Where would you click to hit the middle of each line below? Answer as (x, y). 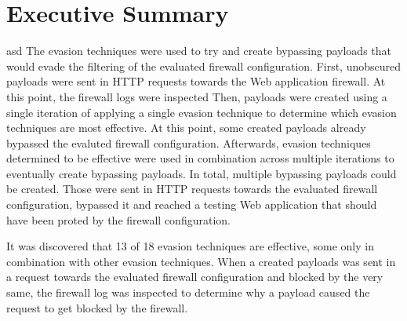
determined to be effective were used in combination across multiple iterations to (200, 158)
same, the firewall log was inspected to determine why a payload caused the (188, 292)
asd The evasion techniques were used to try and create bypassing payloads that (199, 51)
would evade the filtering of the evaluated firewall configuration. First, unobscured (204, 66)
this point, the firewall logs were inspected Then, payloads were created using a (197, 96)
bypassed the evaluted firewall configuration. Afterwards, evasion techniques (189, 142)
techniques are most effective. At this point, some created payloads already (186, 128)
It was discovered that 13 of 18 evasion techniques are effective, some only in (190, 246)
